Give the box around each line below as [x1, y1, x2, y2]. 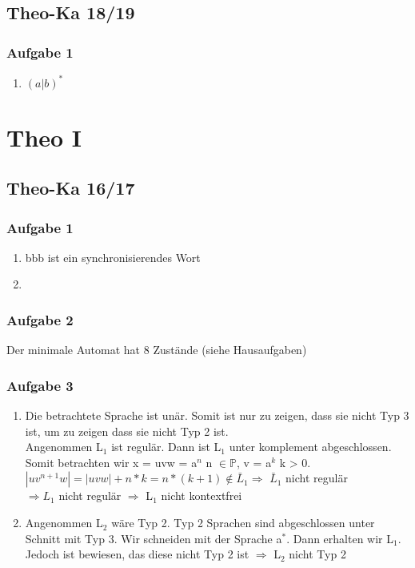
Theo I [6, 120, 82, 153]
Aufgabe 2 [6, 309, 74, 329]
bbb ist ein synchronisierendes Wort [25, 248, 201, 265]
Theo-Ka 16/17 [6, 175, 135, 200]
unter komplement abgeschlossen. [229, 438, 392, 455]
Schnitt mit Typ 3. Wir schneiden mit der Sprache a [25, 530, 282, 546]
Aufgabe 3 [6, 375, 74, 395]
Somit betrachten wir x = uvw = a [25, 453, 198, 470]
